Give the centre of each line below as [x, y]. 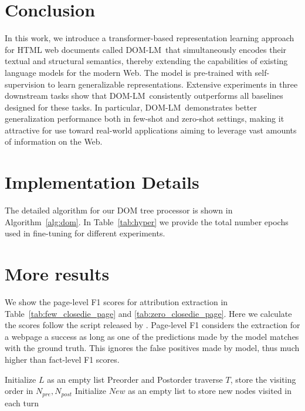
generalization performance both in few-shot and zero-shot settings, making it [145, 118]
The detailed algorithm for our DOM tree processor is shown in [119, 210]
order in [19, 391]
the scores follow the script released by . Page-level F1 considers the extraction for [152, 325]
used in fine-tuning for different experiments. [85, 233]
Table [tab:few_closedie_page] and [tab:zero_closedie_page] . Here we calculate [148, 313]
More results [57, 274]
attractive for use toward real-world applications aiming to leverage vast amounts [151, 130]
